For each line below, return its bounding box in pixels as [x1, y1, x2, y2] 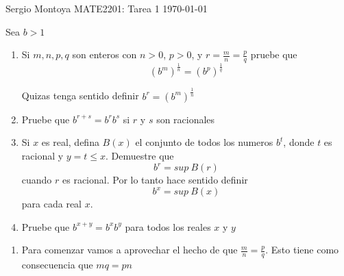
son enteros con [72, 47, 137, 62]
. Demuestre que [106, 148, 174, 162]
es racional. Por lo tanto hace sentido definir [62, 173, 248, 187]
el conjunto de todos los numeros [135, 135, 273, 149]
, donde [283, 135, 315, 149]
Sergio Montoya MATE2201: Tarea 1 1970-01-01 [5, 1, 208, 15]
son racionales [156, 112, 215, 126]
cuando [21, 173, 52, 187]
